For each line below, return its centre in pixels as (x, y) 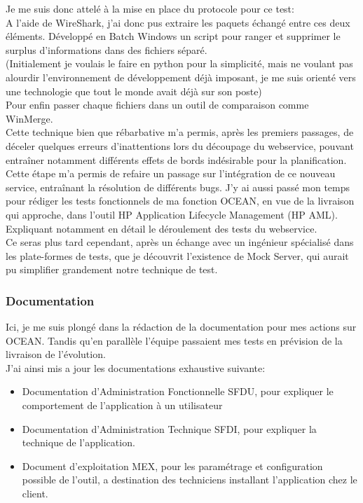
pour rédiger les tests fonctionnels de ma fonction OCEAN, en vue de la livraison (180, 201)
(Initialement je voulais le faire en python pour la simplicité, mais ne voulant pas (179, 63)
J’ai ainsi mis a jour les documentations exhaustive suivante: (136, 367)
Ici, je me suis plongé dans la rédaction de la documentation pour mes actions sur (181, 327)
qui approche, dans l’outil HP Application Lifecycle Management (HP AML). (172, 214)
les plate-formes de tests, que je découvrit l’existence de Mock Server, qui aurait (177, 255)
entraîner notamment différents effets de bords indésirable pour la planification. (176, 159)
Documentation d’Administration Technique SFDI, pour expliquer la (169, 428)
